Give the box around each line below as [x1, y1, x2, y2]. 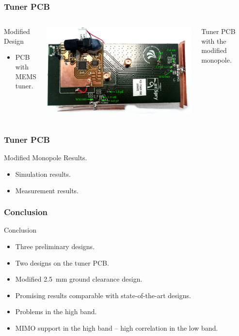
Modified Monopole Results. [4, 152, 87, 163]
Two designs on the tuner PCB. [15, 257, 109, 268]
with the [201, 35, 226, 46]
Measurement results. [15, 185, 79, 195]
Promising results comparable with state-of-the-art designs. [15, 290, 191, 300]
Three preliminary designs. [15, 241, 95, 252]
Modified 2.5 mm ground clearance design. [15, 274, 143, 284]
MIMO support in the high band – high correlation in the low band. [15, 323, 218, 333]
